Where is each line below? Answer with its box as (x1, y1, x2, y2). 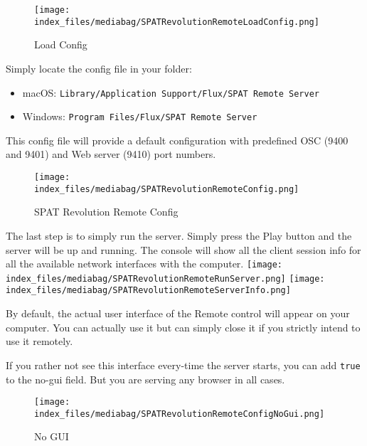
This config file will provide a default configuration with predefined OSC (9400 (6, 132, 349, 147)
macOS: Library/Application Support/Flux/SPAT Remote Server (22, 85, 320, 100)
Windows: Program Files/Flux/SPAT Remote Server (22, 109, 257, 124)
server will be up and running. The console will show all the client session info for (6, 242, 361, 257)
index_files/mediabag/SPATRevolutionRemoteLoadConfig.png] (34, 16, 319, 27)
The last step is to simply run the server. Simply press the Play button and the (6, 228, 352, 243)
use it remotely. (6, 334, 73, 349)
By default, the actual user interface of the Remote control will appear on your (6, 306, 350, 321)
